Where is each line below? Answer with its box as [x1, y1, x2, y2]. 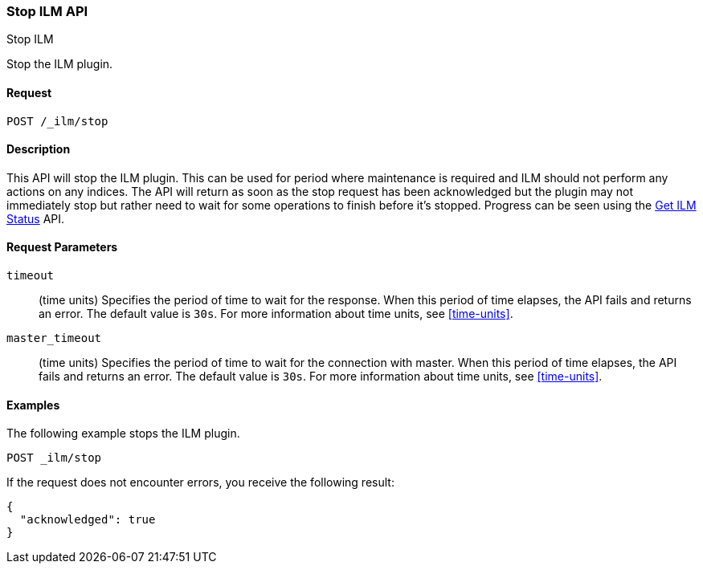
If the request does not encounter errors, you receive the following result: [6, 475, 394, 490]
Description [6, 142, 71, 157]
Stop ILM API [6, 3, 88, 19]
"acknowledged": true [19, 513, 156, 527]
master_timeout [6, 332, 102, 345]
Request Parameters [6, 240, 118, 254]
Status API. [6, 211, 65, 226]
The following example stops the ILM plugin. [6, 426, 240, 441]
